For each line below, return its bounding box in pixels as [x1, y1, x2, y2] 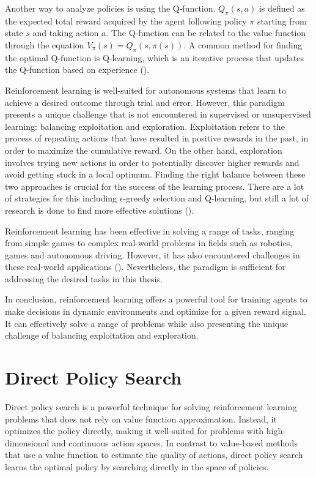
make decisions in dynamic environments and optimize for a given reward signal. [5, 305, 306, 318]
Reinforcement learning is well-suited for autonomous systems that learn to [5, 83, 287, 96]
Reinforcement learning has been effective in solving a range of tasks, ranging [5, 224, 295, 237]
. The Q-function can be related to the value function [106, 26, 306, 39]
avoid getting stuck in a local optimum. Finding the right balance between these [5, 168, 306, 181]
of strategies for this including [5, 192, 117, 205]
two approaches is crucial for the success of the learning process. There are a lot [5, 179, 304, 192]
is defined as [259, 2, 305, 14]
